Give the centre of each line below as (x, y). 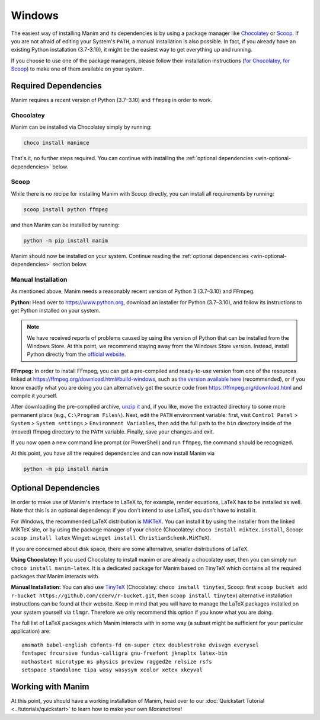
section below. (70, 264)
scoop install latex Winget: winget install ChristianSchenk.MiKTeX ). (111, 538)
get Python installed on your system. (56, 310)
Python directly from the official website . (76, 354)
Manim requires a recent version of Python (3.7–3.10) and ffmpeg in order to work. (112, 100)
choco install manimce (56, 143)
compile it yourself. (34, 396)
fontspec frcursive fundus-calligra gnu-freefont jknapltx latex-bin (125, 653)
